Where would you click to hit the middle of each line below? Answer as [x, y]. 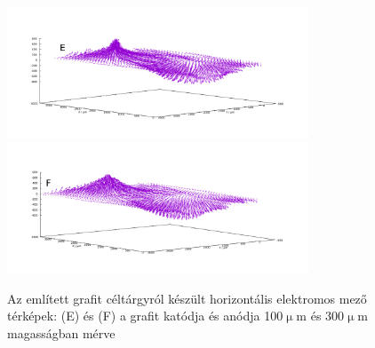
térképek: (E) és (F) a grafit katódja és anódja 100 [145, 316]
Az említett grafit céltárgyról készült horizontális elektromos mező [187, 298]
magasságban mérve [61, 332]
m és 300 [320, 316]
